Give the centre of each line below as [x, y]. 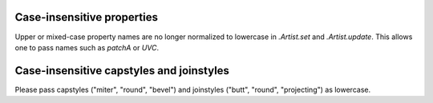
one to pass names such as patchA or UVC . [87, 47]
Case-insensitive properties [86, 17]
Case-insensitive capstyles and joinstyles [122, 71]
